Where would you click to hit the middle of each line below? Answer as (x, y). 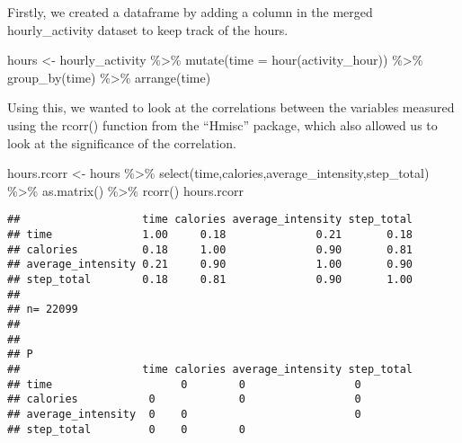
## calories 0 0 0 (184, 399)
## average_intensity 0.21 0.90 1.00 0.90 (210, 265)
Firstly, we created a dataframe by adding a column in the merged (190, 12)
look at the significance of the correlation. (122, 142)
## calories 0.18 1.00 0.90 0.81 (210, 249)
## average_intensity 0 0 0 (184, 414)
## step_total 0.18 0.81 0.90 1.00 (210, 279)
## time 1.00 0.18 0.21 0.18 (210, 235)
